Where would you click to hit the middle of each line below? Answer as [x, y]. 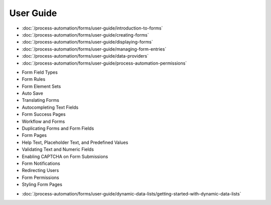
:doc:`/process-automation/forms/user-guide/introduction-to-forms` [92, 28]
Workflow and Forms [43, 121]
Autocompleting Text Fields [50, 107]
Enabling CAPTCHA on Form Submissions [65, 156]
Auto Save [33, 93]
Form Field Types [40, 72]
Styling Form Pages [42, 184]
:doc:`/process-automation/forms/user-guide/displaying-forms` [87, 42]
